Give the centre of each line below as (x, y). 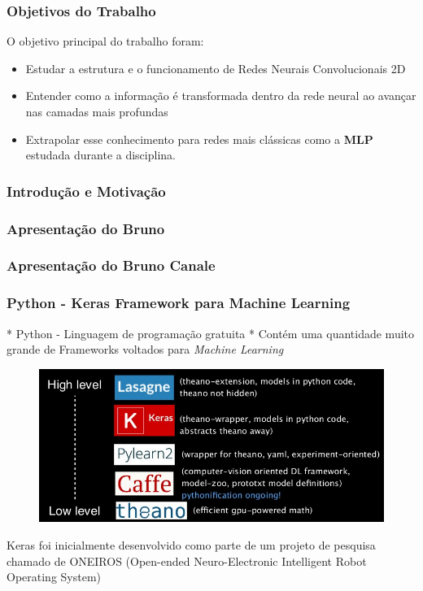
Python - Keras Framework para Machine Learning (179, 303)
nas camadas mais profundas (97, 111)
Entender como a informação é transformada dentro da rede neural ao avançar (221, 96)
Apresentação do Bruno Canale (111, 265)
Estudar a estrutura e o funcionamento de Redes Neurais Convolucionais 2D (216, 68)
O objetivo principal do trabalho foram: (105, 41)
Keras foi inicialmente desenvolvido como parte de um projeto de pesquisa (191, 545)
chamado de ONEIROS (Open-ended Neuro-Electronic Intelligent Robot (187, 561)
